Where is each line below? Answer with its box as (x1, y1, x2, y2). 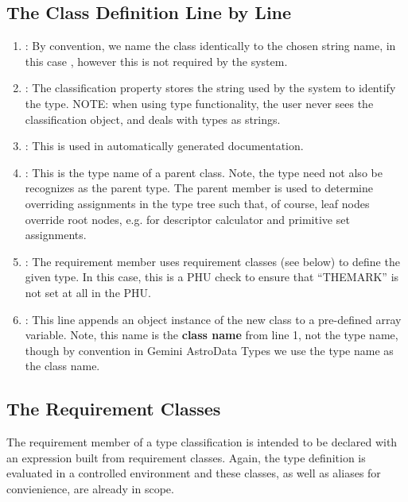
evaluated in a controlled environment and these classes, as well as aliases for (6, 465, 381, 481)
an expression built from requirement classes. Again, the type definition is (6, 449, 366, 465)
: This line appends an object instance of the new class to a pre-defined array (25, 311, 402, 327)
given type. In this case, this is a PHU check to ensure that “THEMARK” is (25, 268, 399, 285)
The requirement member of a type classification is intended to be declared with (6, 434, 398, 450)
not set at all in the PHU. (25, 284, 151, 300)
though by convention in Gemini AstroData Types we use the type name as (25, 342, 394, 358)
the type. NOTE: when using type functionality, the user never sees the (25, 95, 374, 111)
